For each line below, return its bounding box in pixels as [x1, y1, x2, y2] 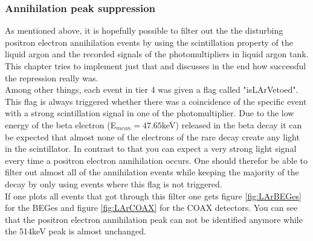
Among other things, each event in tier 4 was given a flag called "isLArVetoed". [5, 83, 298, 96]
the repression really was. [5, 71, 98, 84]
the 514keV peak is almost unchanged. [5, 225, 146, 237]
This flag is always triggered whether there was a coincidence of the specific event [5, 95, 307, 107]
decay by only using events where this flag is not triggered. [5, 177, 222, 190]
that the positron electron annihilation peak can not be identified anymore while [5, 213, 303, 225]
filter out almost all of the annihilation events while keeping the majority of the [5, 166, 299, 178]
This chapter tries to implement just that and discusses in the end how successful [5, 60, 306, 72]
